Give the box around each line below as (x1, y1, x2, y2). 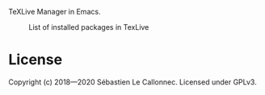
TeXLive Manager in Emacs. (8, 7, 101, 16)
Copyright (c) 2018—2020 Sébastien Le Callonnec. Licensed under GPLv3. (8, 76, 257, 87)
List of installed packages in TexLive (28, 23, 149, 31)
